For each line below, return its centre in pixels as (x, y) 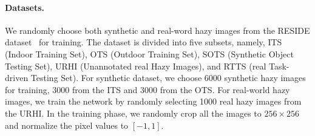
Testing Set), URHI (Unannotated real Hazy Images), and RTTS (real (136, 66)
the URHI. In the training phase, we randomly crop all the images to (133, 113)
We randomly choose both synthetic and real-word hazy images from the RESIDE (157, 30)
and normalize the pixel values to (67, 125)
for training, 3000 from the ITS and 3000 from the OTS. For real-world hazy (147, 89)
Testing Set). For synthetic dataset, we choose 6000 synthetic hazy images (168, 78)
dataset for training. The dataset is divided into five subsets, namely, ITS (144, 42)
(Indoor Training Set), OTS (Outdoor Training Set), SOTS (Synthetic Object (149, 53)
